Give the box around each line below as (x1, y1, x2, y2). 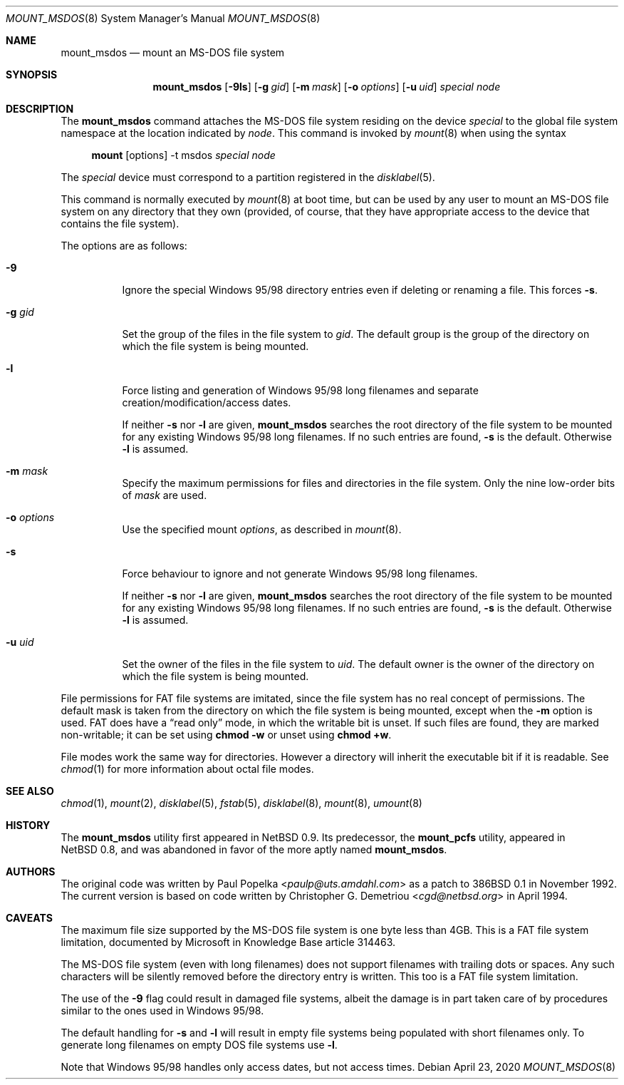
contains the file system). (61, 217, 180, 230)
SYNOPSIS (6, 68, 58, 81)
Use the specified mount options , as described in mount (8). (122, 523, 402, 535)
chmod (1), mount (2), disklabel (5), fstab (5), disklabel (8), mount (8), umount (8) (61, 797, 422, 809)
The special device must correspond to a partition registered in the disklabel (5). (61, 171, 435, 183)
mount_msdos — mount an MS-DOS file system (61, 46, 285, 58)
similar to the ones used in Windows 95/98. (61, 1004, 264, 1017)
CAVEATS (6, 912, 53, 924)
